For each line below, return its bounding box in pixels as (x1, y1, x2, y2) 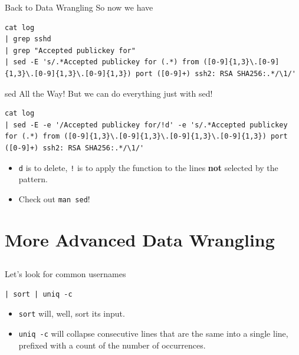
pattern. (18, 173, 48, 185)
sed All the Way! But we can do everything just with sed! (5, 87, 213, 99)
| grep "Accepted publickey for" (5, 46, 136, 55)
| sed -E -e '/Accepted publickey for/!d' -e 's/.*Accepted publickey (5, 120, 288, 129)
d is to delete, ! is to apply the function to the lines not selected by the (18, 161, 278, 173)
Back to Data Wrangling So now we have (5, 1, 153, 13)
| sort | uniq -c (5, 290, 73, 298)
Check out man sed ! (18, 192, 90, 205)
